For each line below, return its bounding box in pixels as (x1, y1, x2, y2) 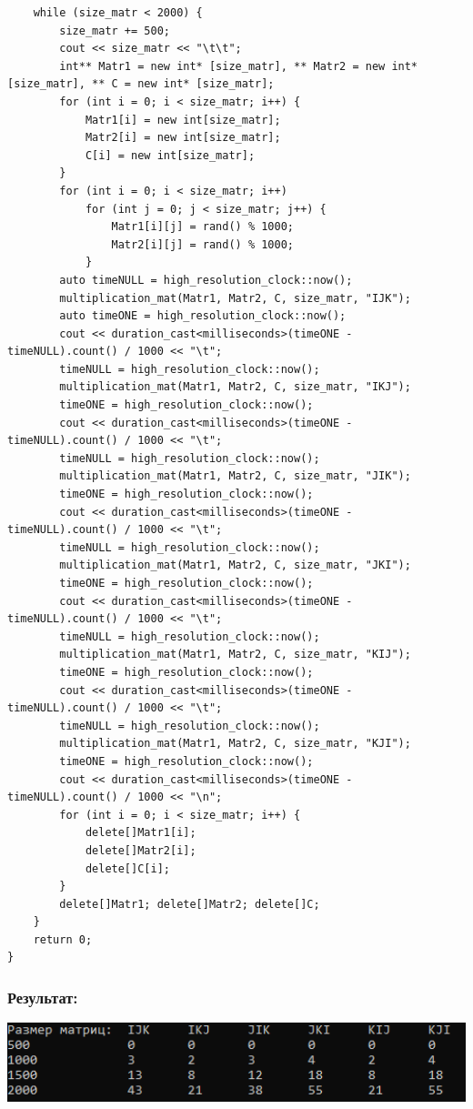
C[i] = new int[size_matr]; (85, 148, 256, 162)
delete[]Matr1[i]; (85, 826, 196, 840)
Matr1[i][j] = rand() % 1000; (111, 220, 294, 234)
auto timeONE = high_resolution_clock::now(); (59, 309, 347, 323)
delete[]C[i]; (85, 862, 170, 875)
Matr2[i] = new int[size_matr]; (85, 131, 281, 145)
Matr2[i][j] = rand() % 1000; (111, 237, 294, 251)
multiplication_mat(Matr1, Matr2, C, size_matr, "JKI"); (59, 559, 411, 572)
